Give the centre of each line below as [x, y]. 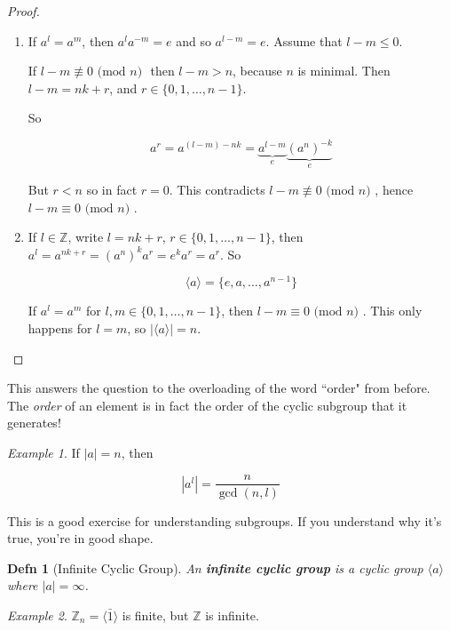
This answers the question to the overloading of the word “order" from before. [219, 388]
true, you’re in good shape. [80, 538]
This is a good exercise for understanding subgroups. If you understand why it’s [225, 520]
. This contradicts [217, 189]
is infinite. [232, 615]
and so [193, 40]
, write [86, 237]
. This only [392, 311]
